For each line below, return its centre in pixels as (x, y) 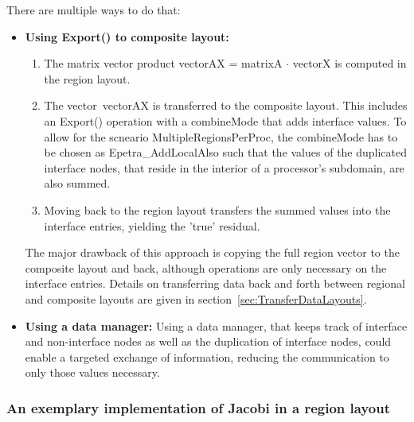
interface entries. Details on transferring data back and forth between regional (215, 283)
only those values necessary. (92, 372)
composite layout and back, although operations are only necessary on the (206, 267)
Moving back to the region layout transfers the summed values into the (217, 209)
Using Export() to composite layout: (127, 36)
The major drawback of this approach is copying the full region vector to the (212, 252)
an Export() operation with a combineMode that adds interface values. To (225, 120)
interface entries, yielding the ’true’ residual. (152, 225)
